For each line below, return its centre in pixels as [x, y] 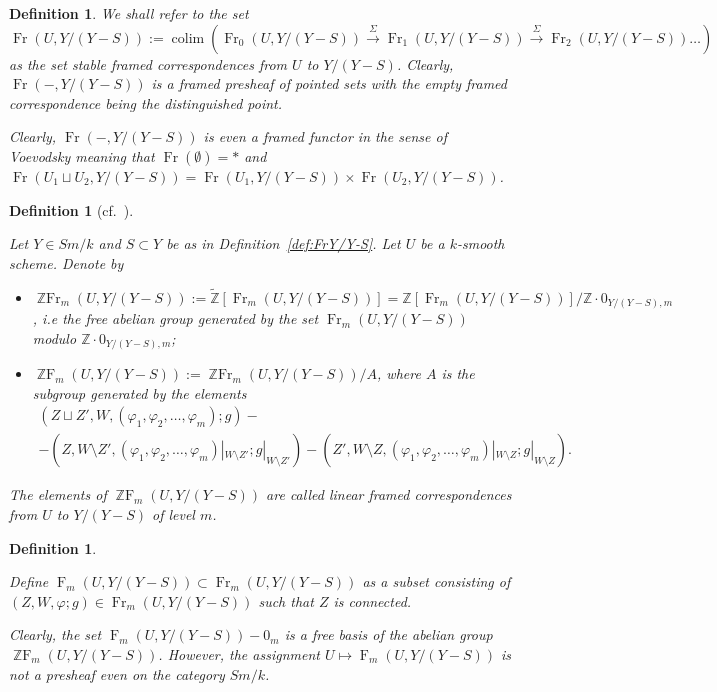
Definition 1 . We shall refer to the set [129, 13]
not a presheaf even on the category [117, 673]
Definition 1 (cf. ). [71, 209]
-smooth [480, 243]
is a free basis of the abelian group [388, 634]
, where [399, 373]
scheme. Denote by [66, 262]
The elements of [58, 494]
